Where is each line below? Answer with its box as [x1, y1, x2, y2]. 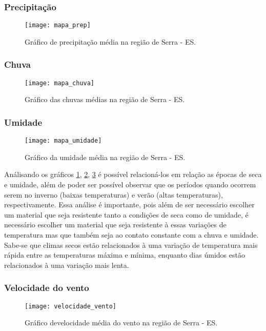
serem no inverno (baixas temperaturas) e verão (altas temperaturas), [4, 189, 223, 200]
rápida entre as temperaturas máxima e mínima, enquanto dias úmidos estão [4, 249, 245, 260]
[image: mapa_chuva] [25, 79, 95, 87]
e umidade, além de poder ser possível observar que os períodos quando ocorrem [4, 179, 256, 189]
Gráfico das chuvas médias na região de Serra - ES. [25, 94, 185, 105]
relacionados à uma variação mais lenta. [4, 259, 129, 270]
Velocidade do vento [4, 281, 89, 294]
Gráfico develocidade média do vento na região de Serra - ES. [25, 317, 218, 328]
